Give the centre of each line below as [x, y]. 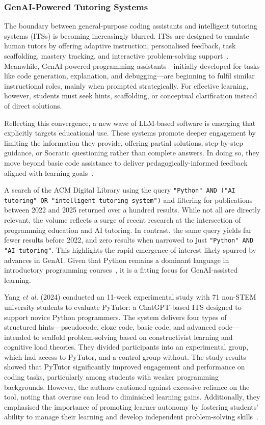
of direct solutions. [33, 105]
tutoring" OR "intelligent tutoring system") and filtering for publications [128, 200]
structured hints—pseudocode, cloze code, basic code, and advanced [110, 327]
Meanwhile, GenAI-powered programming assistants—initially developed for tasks [132, 65]
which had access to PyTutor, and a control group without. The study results [125, 356]
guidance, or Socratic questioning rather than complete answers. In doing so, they [132, 153]
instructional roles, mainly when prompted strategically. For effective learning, [126, 85]
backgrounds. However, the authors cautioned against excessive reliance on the [127, 387]
